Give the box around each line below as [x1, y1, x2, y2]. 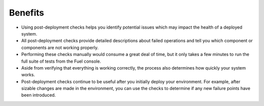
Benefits [9, 7, 44, 18]
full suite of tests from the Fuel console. [21, 58, 101, 64]
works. [21, 72, 35, 78]
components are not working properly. [21, 44, 99, 51]
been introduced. [21, 92, 56, 98]
